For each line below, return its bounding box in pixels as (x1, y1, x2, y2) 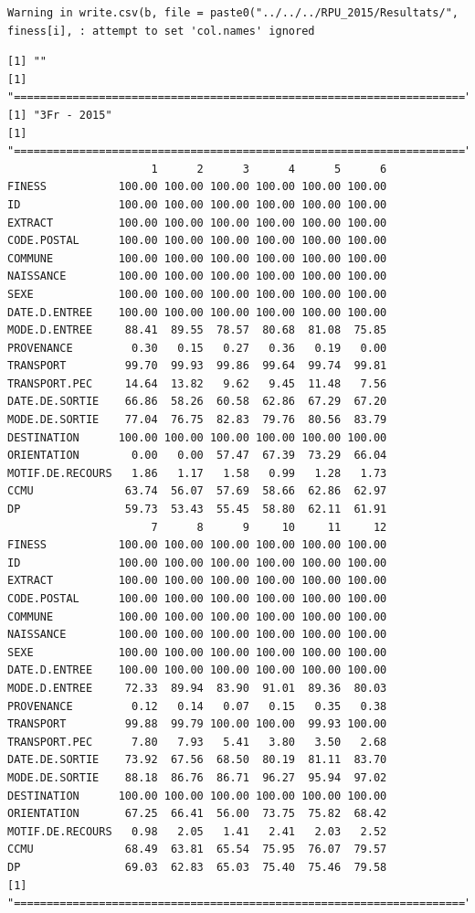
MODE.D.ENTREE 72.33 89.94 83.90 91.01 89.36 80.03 (7, 681, 387, 695)
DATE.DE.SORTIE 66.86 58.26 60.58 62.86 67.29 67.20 (7, 395, 387, 409)
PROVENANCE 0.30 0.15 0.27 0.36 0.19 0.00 (7, 341, 387, 355)
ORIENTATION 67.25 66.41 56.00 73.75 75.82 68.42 (7, 807, 387, 821)
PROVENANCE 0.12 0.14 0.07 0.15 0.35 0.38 (7, 699, 387, 713)
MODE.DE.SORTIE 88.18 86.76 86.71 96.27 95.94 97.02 (7, 770, 387, 784)
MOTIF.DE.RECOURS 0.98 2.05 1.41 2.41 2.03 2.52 (7, 824, 387, 838)
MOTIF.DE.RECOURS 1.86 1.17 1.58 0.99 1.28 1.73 (7, 466, 387, 480)
